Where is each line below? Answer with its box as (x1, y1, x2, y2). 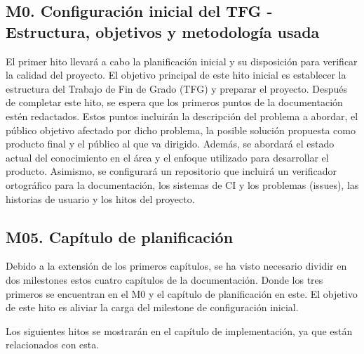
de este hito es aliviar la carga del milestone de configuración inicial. (6, 300, 299, 315)
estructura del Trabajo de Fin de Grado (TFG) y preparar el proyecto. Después (6, 81, 348, 96)
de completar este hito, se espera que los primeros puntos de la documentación (6, 95, 343, 110)
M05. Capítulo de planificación (6, 225, 234, 247)
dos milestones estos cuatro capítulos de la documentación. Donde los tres (6, 272, 323, 287)
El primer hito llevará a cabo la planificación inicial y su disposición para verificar (6, 53, 358, 68)
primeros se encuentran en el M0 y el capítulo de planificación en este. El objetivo (6, 286, 358, 301)
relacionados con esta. (6, 337, 100, 352)
